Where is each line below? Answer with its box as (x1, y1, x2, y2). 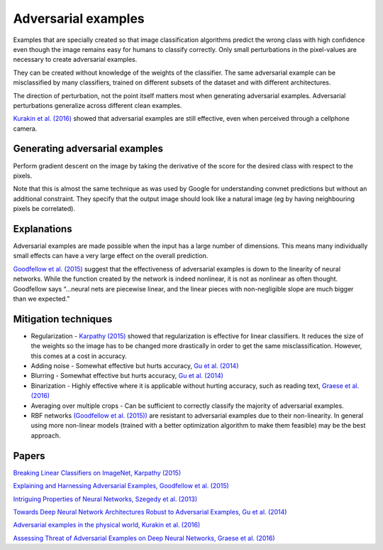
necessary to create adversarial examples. (13, 55, 138, 64)
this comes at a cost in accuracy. (30, 352, 128, 360)
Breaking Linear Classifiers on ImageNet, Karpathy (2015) (13, 468, 182, 477)
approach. (30, 431, 61, 440)
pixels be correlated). (13, 205, 76, 213)
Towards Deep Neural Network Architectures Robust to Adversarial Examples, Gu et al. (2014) (13, 507, 287, 516)
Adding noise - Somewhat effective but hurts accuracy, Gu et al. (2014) (30, 362, 239, 370)
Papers (13, 450, 45, 462)
